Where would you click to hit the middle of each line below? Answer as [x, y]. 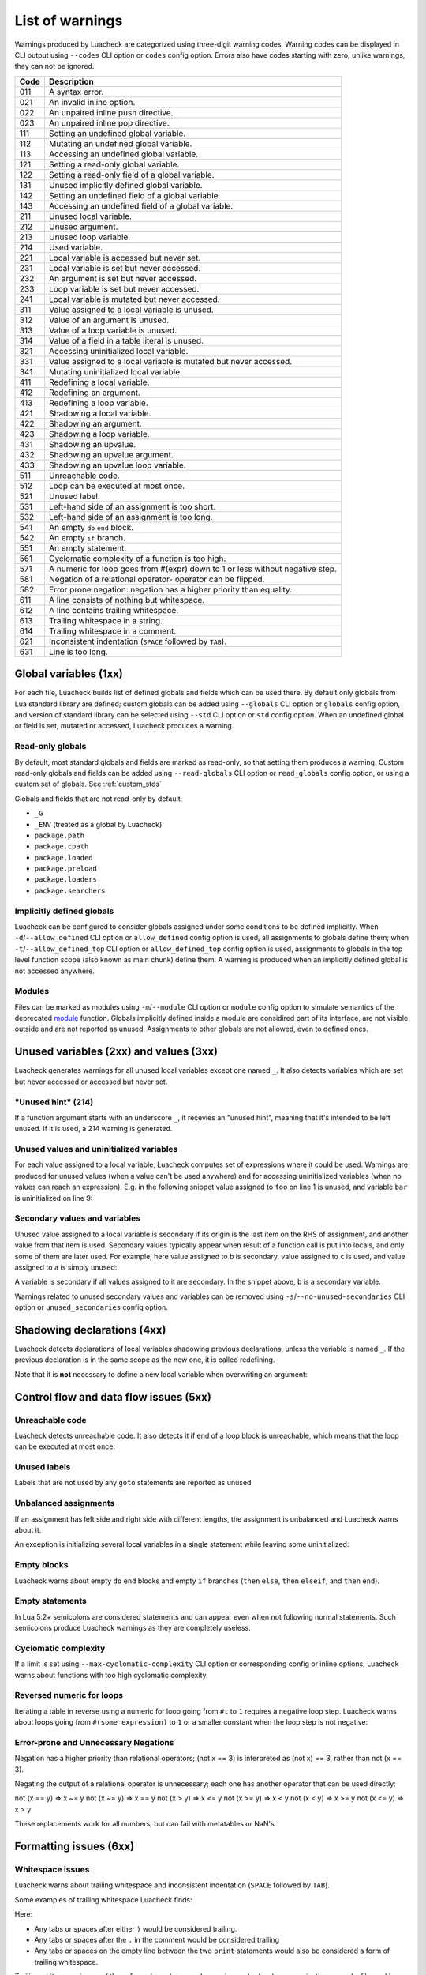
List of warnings [69, 21]
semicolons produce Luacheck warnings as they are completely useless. [133, 1628]
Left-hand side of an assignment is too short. [132, 506]
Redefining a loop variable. [99, 403]
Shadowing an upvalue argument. [111, 454]
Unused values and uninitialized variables [96, 1149]
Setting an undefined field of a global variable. [135, 195]
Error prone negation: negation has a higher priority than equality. [170, 589]
